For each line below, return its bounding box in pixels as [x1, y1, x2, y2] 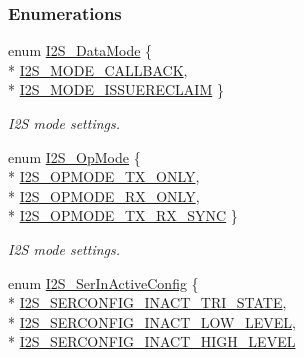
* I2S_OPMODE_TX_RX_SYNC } [8, 205, 238, 226]
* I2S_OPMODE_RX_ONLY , [8, 185, 200, 206]
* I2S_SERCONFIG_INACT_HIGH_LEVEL [8, 331, 296, 352]
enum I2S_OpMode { [8, 146, 141, 167]
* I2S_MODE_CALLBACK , [8, 59, 188, 80]
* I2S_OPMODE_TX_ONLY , [8, 166, 200, 187]
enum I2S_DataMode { [8, 40, 153, 61]
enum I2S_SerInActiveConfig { [8, 272, 199, 293]
